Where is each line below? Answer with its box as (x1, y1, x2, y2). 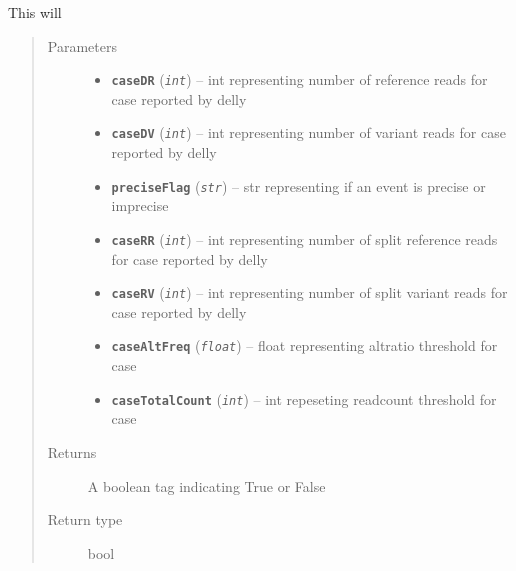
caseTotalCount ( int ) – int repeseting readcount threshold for (111, 388, 497, 409)
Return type (47, 509, 123, 530)
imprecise (111, 195, 169, 216)
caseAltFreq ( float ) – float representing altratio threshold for (111, 335, 498, 356)
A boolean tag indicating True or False (87, 475, 326, 496)
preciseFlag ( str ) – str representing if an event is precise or (111, 175, 486, 196)
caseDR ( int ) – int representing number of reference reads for (111, 69, 488, 90)
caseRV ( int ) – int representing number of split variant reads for (111, 282, 508, 303)
